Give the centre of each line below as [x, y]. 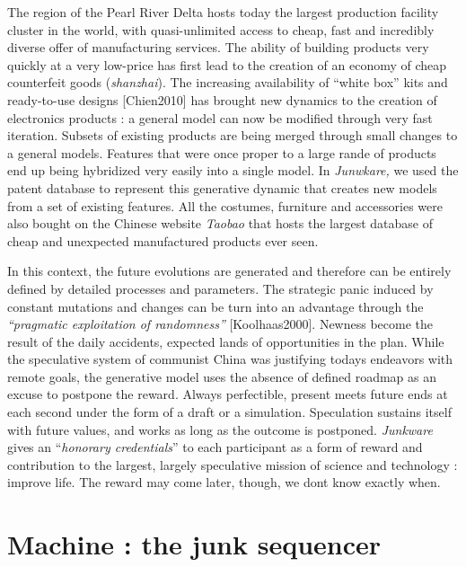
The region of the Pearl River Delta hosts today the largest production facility [223, 12]
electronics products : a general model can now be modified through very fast [220, 117]
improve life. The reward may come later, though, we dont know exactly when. [224, 482]
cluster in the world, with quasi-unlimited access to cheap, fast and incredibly [221, 29]
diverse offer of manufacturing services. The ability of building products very [218, 47]
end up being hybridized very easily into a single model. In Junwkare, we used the [233, 170]
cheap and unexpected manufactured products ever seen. [163, 240]
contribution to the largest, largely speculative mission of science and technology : [233, 464]
